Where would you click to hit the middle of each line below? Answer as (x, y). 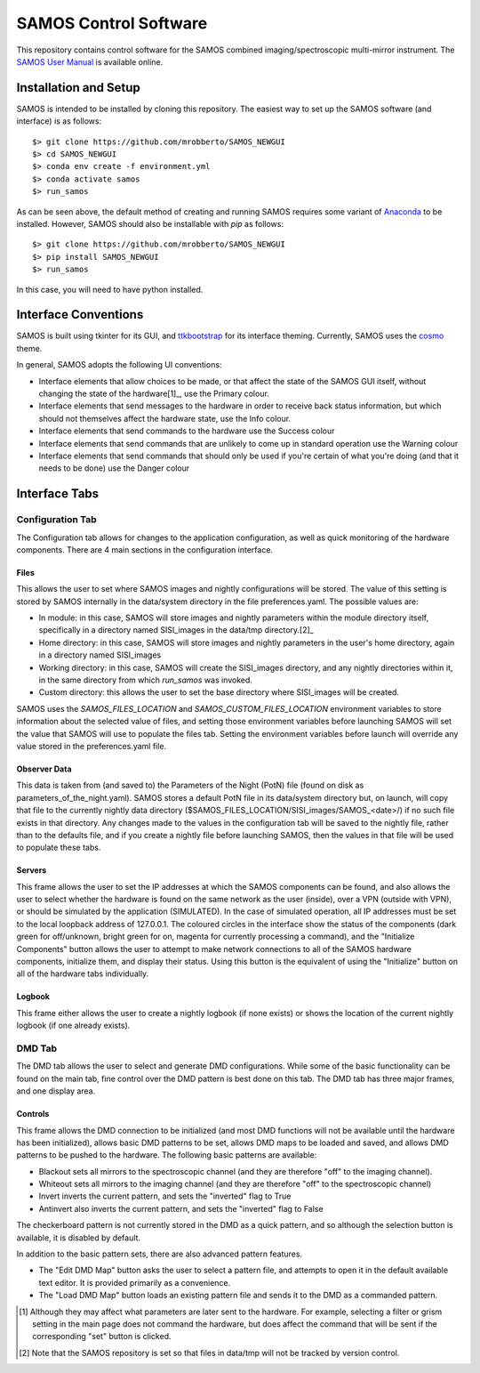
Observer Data (44, 769)
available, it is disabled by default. (79, 1238)
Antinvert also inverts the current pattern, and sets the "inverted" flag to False (181, 1208)
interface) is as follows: (59, 121)
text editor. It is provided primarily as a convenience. (135, 1282)
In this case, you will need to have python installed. (110, 289)
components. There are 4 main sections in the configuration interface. (145, 549)
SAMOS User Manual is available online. (90, 61)
